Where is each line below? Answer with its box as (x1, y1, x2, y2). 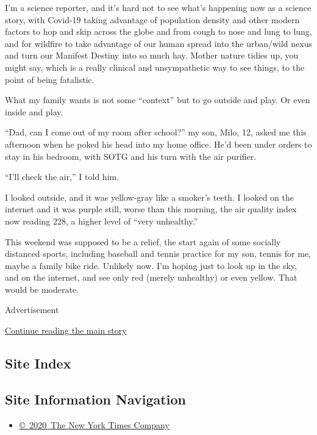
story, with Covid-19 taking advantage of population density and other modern (5, 13, 300, 26)
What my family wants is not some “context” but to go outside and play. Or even (5, 93, 310, 106)
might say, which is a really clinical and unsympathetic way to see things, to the (5, 60, 305, 73)
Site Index (5, 354, 71, 373)
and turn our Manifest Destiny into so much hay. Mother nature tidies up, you (5, 49, 299, 62)
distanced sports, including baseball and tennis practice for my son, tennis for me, (5, 247, 311, 260)
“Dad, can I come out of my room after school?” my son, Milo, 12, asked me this (5, 126, 307, 138)
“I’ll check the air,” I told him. (5, 170, 119, 183)
